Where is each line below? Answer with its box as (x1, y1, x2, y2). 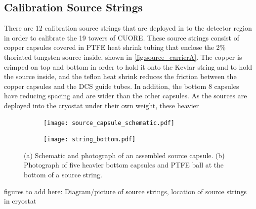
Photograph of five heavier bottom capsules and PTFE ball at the (24, 160, 224, 170)
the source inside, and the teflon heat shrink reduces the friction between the (4, 71, 237, 82)
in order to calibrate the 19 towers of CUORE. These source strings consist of (4, 32, 239, 42)
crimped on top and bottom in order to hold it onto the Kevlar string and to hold (4, 61, 252, 72)
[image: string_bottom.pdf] (43, 136, 136, 143)
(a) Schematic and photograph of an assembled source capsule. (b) (24, 150, 225, 160)
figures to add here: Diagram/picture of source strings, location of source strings (4, 186, 247, 196)
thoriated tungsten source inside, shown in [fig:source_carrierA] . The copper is (4, 51, 242, 62)
